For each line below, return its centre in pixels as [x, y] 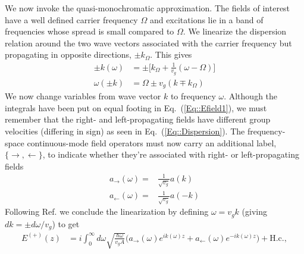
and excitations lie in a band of [206, 19]
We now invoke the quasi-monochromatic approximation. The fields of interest [148, 8]
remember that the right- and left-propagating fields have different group [138, 119]
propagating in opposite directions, [68, 54]
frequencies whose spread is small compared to [90, 31]
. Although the [251, 96]
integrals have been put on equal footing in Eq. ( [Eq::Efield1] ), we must [136, 107]
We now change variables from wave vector [83, 96]
